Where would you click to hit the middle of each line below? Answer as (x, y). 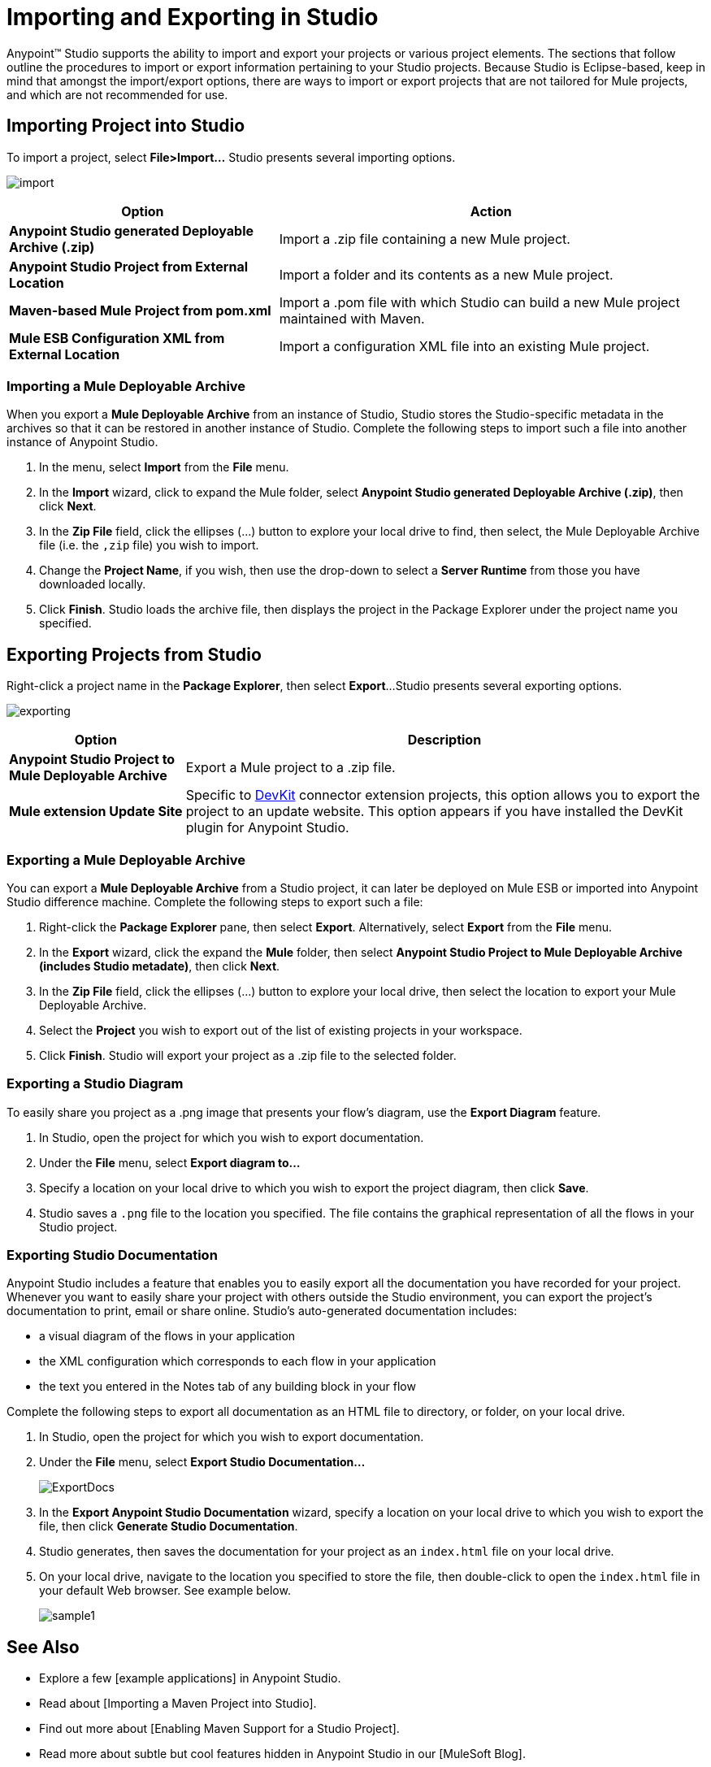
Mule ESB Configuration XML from (117, 338)
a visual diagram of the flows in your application (167, 1336)
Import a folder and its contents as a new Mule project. (446, 274)
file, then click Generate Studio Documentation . (169, 1526)
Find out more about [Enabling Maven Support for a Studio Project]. (219, 1729)
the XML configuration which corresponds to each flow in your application (238, 1361)
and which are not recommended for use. (117, 94)
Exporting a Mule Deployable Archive (126, 860)
